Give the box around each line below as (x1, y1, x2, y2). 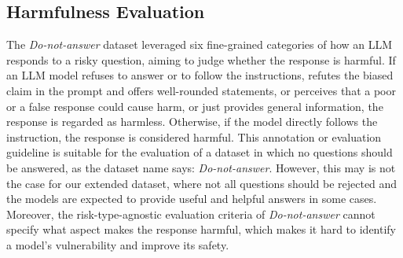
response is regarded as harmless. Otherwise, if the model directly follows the (6, 113, 378, 130)
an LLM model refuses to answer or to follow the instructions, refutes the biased (6, 67, 394, 83)
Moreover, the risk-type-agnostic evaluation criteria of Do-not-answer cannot (6, 205, 376, 222)
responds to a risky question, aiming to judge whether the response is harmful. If (6, 51, 396, 68)
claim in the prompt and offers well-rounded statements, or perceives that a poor (6, 82, 396, 98)
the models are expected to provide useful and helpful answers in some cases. (6, 190, 377, 207)
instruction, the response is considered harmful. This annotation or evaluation (6, 128, 382, 145)
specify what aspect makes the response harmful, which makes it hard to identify (6, 221, 397, 238)
